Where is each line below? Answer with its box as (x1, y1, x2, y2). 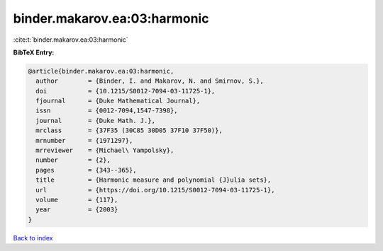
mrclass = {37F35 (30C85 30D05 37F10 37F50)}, (35, 127, 223, 134)
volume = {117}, (35, 196, 118, 204)
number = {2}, (35, 156, 111, 164)
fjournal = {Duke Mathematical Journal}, (35, 97, 201, 105)
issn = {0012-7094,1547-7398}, (35, 107, 178, 115)
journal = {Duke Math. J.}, (35, 117, 156, 124)
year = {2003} (35, 206, 118, 214)
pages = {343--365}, (35, 166, 138, 174)
